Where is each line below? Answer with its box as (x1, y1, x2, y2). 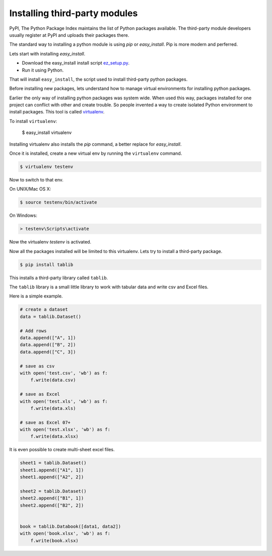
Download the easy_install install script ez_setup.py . (22, 60, 129, 66)
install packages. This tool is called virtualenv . (9, 109, 105, 115)
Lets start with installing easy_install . (9, 50, 86, 56)
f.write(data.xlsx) (30, 434, 79, 440)
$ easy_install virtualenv (22, 130, 72, 136)
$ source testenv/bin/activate (20, 200, 98, 205)
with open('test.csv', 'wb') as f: (20, 370, 108, 376)
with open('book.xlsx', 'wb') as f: (20, 531, 111, 536)
